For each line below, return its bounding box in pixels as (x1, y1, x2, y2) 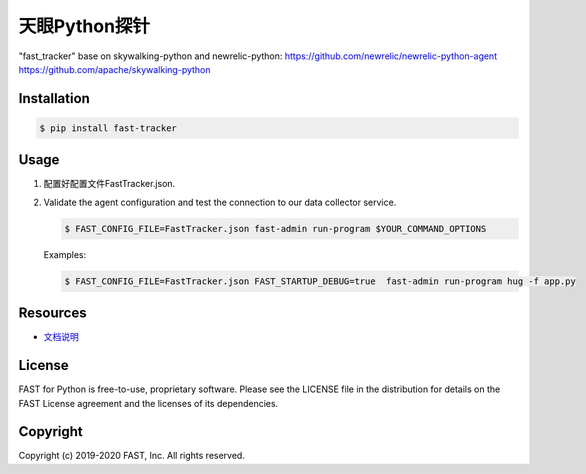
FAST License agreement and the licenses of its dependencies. (18, 397, 279, 409)
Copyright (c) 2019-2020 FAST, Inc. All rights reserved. (18, 450, 245, 462)
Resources (18, 305, 87, 322)
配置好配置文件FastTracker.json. (43, 178, 176, 190)
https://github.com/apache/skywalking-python (18, 63, 211, 75)
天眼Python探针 (18, 15, 150, 37)
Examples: (43, 248, 87, 260)
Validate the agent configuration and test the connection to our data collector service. (43, 196, 397, 208)
